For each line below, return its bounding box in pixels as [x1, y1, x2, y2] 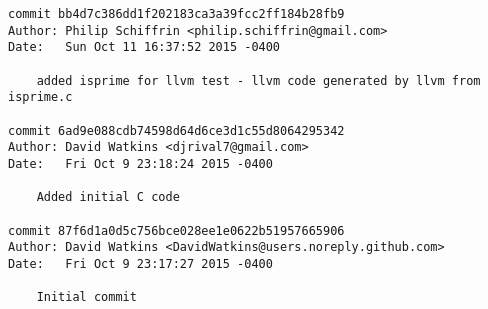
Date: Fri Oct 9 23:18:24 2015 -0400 [8, 156, 273, 171]
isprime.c [8, 90, 73, 105]
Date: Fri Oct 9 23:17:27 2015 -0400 [8, 256, 273, 271]
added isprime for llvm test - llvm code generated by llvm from [36, 73, 481, 88]
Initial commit [36, 290, 137, 305]
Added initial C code [36, 190, 180, 205]
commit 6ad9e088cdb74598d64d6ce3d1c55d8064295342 [8, 123, 345, 138]
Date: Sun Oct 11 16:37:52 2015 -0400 [8, 40, 281, 55]
